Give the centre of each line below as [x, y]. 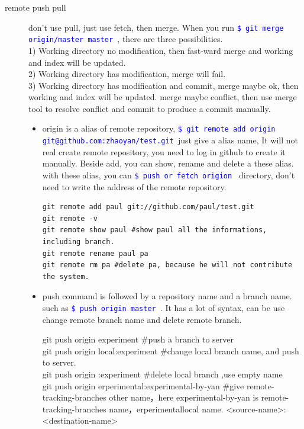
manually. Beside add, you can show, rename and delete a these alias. [168, 163]
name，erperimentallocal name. [166, 409]
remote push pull [35, 7]
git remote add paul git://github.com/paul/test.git [148, 207]
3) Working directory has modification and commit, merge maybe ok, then [164, 85]
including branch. [78, 242]
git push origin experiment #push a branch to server [138, 339]
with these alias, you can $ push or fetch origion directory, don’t [169, 175]
